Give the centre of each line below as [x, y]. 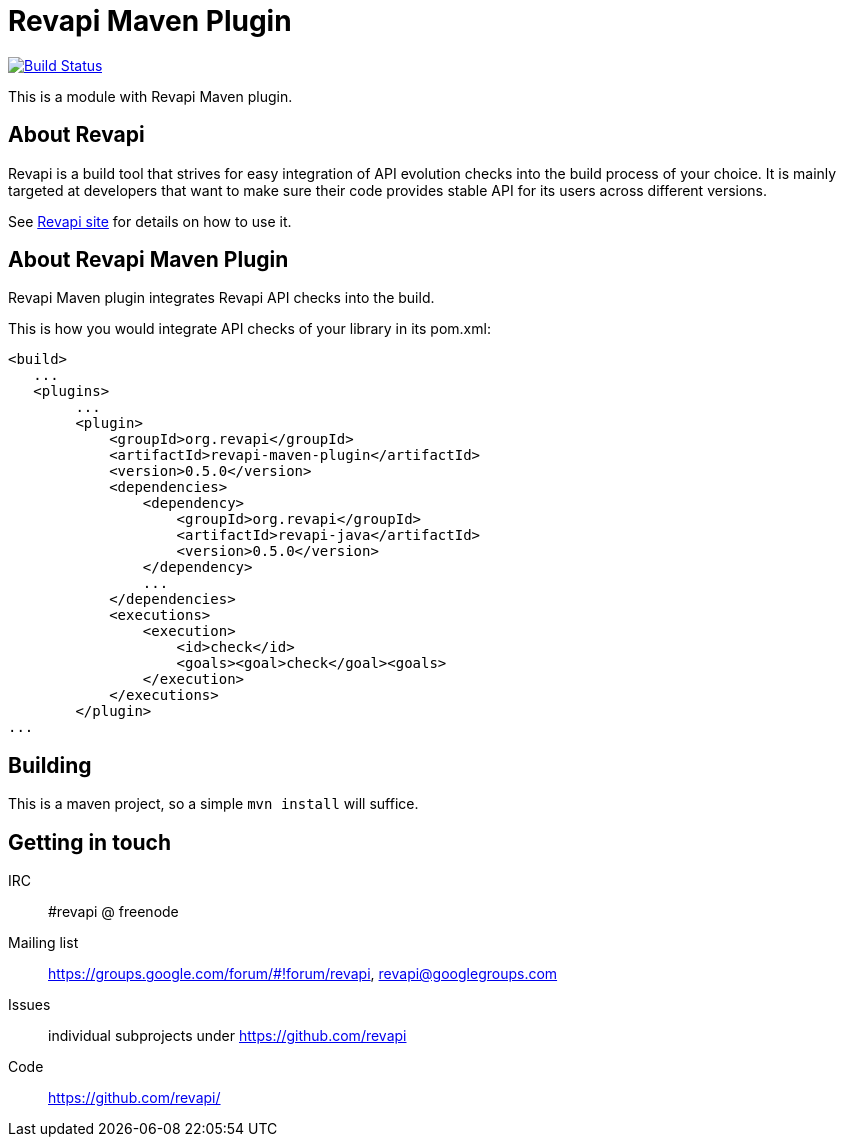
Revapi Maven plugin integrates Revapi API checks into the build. [221, 298]
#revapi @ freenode [113, 912]
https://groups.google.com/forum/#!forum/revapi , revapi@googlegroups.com [303, 974]
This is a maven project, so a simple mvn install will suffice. [213, 804]
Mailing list [43, 943]
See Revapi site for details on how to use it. [150, 221]
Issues [29, 1005]
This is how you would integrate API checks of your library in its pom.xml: [249, 329]
